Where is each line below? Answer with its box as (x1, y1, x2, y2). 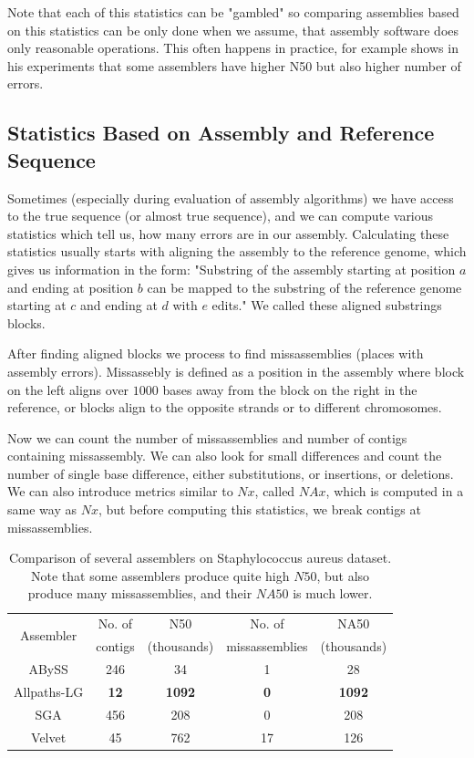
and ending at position (7, 277, 134, 296)
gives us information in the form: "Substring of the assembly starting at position (7, 259, 456, 278)
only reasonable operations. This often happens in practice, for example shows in (7, 38, 459, 57)
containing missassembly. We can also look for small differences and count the (7, 446, 442, 465)
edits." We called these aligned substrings (211, 296, 442, 315)
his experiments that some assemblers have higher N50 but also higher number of (7, 56, 461, 75)
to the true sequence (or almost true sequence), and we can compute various (7, 206, 434, 225)
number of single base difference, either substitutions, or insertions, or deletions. (7, 463, 454, 483)
